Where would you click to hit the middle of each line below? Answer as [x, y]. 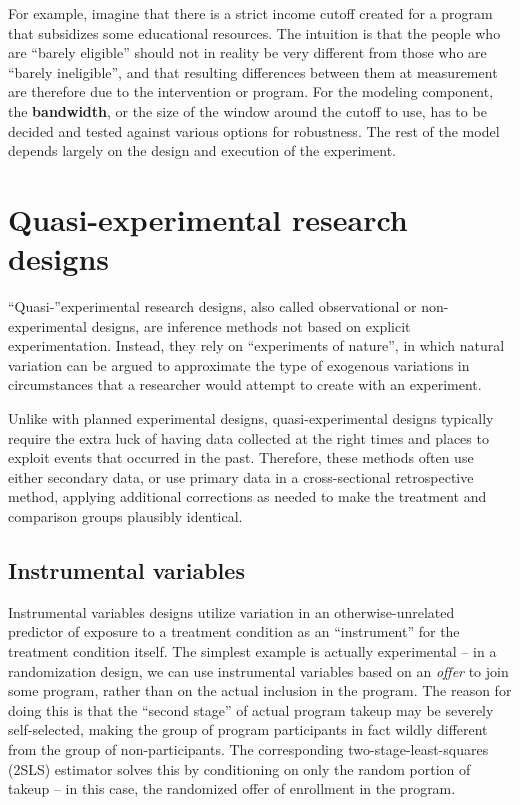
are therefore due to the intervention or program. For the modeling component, [251, 91]
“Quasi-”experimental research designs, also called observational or [212, 306]
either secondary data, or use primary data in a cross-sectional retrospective [241, 476]
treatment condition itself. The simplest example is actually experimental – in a [252, 650]
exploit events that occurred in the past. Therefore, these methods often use [241, 457]
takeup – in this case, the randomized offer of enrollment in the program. [232, 788]
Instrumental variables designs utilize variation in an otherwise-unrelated [231, 611]
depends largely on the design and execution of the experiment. [202, 150]
